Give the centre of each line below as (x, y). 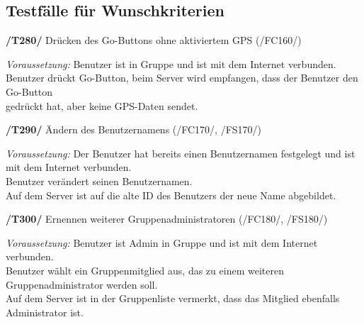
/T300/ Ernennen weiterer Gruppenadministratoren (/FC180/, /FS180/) (167, 219)
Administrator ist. (45, 312)
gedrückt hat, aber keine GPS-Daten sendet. (102, 105)
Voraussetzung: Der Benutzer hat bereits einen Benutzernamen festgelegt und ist (181, 153)
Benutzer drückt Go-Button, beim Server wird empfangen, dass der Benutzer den (182, 78)
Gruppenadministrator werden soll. (82, 284)
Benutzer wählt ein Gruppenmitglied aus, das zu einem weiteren (145, 270)
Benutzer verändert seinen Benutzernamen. (99, 181)
